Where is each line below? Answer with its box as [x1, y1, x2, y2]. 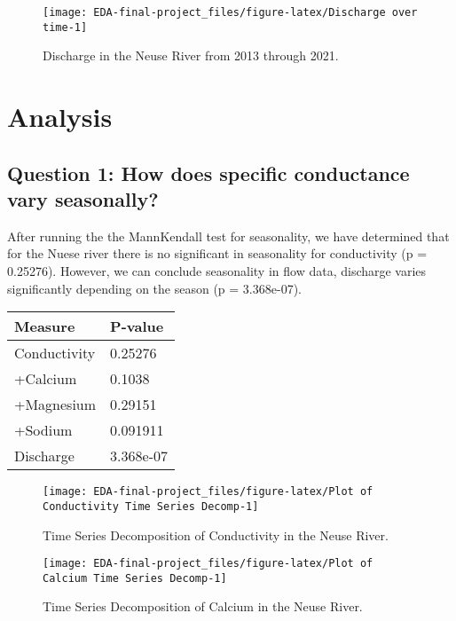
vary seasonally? [7, 185, 159, 213]
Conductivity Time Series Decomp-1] [43, 499, 259, 513]
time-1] [43, 20, 88, 34]
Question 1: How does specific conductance [7, 159, 410, 186]
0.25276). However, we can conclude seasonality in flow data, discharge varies [7, 262, 427, 280]
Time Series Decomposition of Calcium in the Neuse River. [43, 597, 363, 616]
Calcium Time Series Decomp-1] [43, 571, 227, 585]
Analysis [7, 98, 113, 135]
